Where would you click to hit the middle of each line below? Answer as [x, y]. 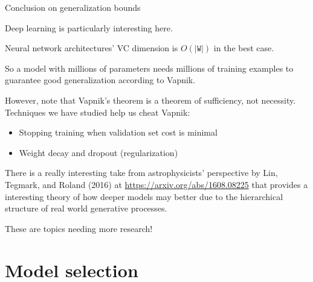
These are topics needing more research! [79, 228]
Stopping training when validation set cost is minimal [118, 132]
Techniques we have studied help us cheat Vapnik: [98, 112]
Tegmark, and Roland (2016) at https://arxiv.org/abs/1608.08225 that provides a [156, 184]
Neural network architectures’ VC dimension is [92, 48]
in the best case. [244, 48]
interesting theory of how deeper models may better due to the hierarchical [144, 196]
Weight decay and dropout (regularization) [98, 152]
